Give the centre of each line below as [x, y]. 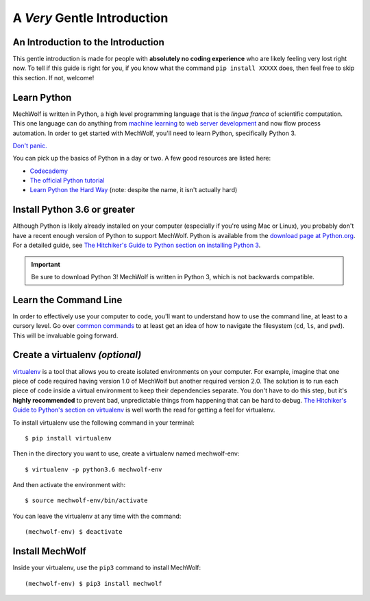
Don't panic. [30, 145]
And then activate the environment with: [69, 485]
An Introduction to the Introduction [88, 42]
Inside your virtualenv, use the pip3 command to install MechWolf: [107, 568]
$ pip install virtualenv [69, 438]
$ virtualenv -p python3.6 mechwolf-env [94, 469]
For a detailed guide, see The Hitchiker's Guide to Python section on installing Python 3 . [137, 245]
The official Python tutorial [67, 180]
